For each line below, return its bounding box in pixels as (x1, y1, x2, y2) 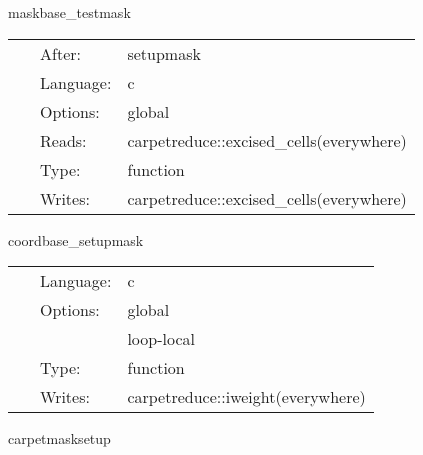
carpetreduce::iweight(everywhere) (127, 385, 366, 409)
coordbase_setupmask (8, 229, 144, 250)
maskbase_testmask (8, 2, 131, 22)
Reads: (40, 128, 87, 152)
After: (40, 41, 81, 65)
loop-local (127, 327, 195, 351)
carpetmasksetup (8, 428, 111, 449)
